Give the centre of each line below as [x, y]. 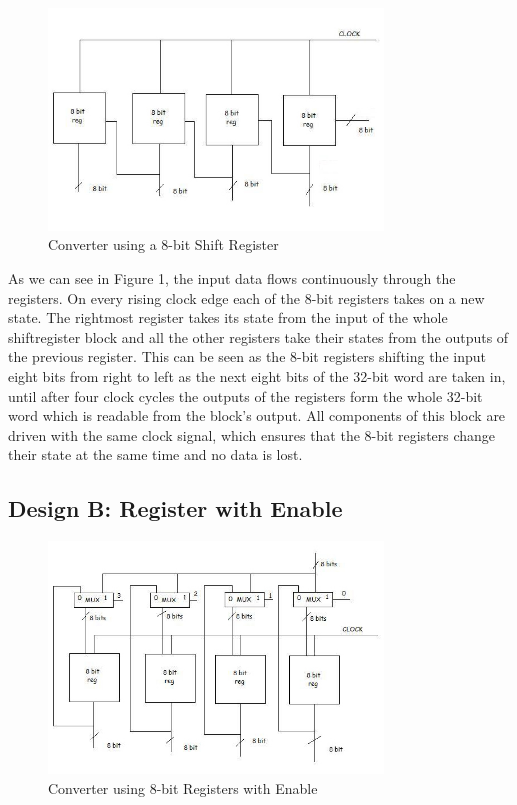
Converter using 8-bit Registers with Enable [183, 787]
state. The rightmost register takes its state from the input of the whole [228, 317]
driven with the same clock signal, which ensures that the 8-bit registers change [252, 434]
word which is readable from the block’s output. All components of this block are [257, 415]
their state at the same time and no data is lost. [155, 454]
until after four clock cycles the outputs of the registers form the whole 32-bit [245, 395]
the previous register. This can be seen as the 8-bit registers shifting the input [247, 356]
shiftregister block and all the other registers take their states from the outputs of [258, 336]
